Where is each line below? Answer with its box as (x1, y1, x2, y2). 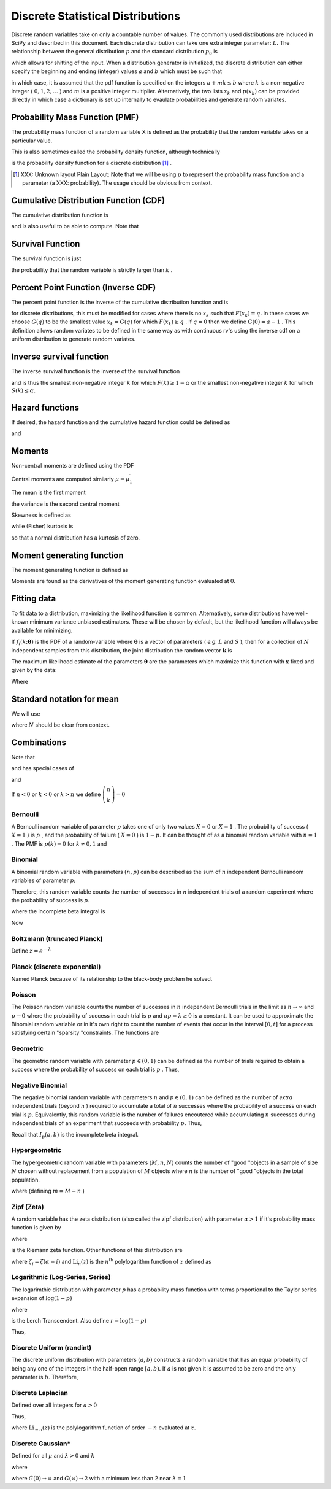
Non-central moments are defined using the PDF (11, 462, 134, 470)
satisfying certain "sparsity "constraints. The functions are (11, 1029, 159, 1037)
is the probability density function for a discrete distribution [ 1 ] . (11, 160, 172, 167)
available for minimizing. (11, 627, 73, 634)
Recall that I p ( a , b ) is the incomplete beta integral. (11, 1131, 139, 1140)
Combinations (11, 737, 67, 748)
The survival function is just (11, 255, 82, 262)
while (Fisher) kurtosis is (11, 522, 74, 530)
